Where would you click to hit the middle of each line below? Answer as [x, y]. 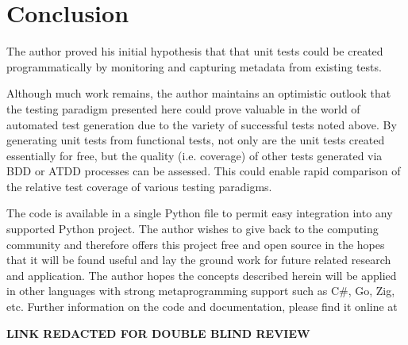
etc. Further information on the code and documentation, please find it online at [202, 307]
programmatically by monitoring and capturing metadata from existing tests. [194, 66]
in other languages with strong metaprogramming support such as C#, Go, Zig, [201, 291]
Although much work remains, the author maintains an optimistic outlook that [199, 93]
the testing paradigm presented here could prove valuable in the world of [183, 108]
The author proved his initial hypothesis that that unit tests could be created [195, 51]
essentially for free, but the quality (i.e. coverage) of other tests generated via [194, 155]
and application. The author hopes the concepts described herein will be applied [202, 275]
